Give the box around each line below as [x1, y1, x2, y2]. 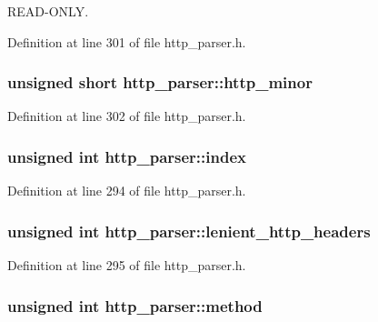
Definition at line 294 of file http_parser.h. [7, 181, 246, 200]
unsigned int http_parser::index [7, 145, 246, 167]
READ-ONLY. [7, 2, 89, 20]
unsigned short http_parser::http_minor [7, 71, 313, 94]
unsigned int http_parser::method [7, 294, 263, 317]
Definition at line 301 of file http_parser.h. [7, 32, 246, 51]
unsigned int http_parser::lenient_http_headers [7, 219, 371, 242]
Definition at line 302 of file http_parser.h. [7, 106, 246, 126]
